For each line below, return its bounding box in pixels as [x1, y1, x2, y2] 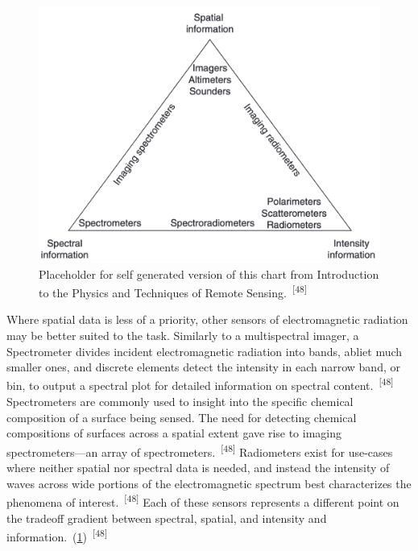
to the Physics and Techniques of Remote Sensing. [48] [39, 282, 308, 300]
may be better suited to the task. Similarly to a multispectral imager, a [6, 327, 359, 344]
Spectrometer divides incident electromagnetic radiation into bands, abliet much [6, 342, 403, 359]
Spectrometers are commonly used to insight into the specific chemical [6, 393, 354, 410]
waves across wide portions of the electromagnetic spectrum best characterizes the [6, 474, 412, 491]
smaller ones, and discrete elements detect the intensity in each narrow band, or [6, 358, 400, 375]
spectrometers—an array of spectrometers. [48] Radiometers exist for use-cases [6, 441, 393, 460]
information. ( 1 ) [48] [6, 526, 108, 545]
